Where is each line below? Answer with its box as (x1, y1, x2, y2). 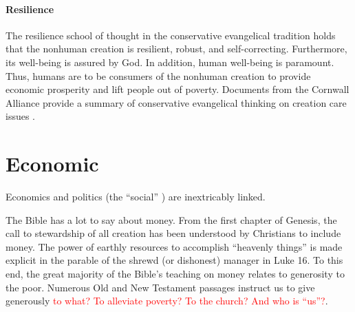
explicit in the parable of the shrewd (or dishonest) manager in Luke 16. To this (6, 253, 343, 267)
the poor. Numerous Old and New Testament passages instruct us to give (6, 280, 315, 294)
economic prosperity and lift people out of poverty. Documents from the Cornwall (6, 82, 349, 96)
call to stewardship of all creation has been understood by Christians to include (6, 226, 341, 240)
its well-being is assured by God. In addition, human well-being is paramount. (6, 54, 334, 69)
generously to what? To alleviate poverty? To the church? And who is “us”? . (6, 293, 328, 308)
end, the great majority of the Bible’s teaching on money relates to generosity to (6, 267, 345, 281)
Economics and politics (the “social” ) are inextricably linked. (6, 189, 266, 204)
